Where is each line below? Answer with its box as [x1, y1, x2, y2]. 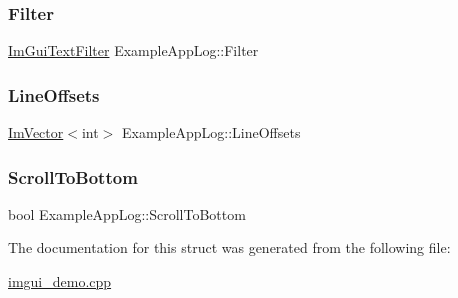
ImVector [8, 122, 64, 143]
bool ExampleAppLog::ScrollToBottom [8, 203, 246, 224]
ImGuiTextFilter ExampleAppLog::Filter [8, 40, 259, 61]
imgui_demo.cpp [8, 271, 112, 292]
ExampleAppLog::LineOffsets [121, 122, 301, 143]
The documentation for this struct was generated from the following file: [8, 237, 451, 258]
